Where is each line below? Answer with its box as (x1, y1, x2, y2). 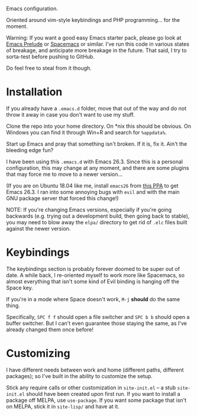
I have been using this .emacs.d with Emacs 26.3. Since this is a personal (6, 158, 183, 165)
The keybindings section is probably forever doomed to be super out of (6, 265, 180, 272)
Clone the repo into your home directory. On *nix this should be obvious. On (6, 122, 191, 130)
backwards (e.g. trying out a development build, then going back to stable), (6, 212, 190, 220)
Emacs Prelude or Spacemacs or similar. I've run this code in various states (6, 41, 189, 47)
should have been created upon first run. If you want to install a (26, 390, 180, 397)
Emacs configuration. (6, 5, 58, 12)
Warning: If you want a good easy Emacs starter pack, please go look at (6, 34, 182, 41)
